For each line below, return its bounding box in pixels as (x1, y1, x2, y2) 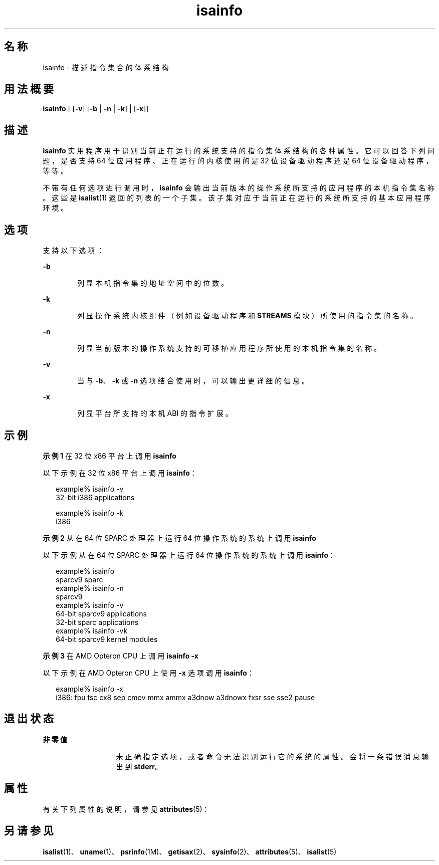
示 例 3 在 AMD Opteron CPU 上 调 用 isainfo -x (43, 651, 198, 660)
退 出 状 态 (4, 712, 54, 725)
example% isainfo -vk (56, 626, 128, 635)
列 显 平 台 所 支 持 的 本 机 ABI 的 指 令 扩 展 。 (77, 409, 233, 418)
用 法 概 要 (4, 83, 54, 96)
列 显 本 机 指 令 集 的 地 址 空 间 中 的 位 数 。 (77, 279, 229, 288)
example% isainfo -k (56, 508, 124, 517)
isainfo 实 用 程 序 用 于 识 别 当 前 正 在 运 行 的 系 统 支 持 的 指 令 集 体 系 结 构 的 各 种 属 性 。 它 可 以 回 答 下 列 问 (43, 146, 434, 155)
